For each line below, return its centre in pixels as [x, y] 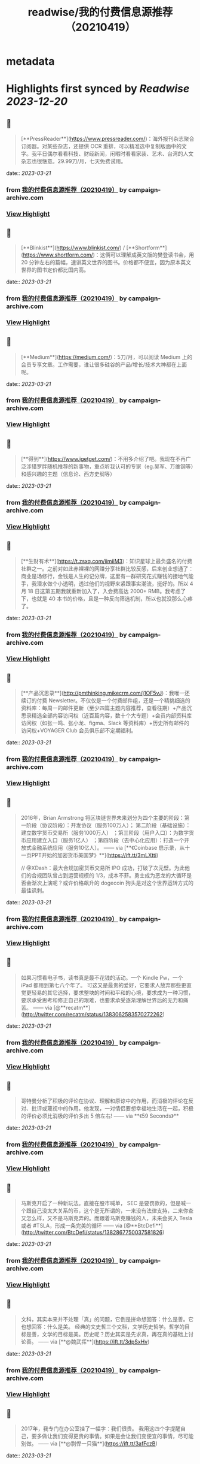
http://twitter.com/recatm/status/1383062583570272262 [93, 1014]
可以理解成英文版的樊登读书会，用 [152, 255]
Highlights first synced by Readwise [98, 89]
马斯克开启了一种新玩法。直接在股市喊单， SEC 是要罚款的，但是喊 [103, 1203]
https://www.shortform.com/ [58, 255]
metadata [30, 61]
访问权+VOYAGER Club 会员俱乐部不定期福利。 [79, 731]
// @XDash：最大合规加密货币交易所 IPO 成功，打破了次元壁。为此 [103, 868]
